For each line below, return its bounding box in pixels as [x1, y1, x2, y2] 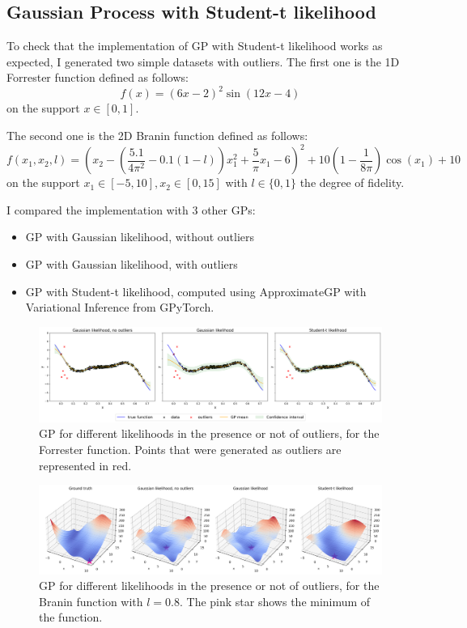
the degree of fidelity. [299, 174, 405, 191]
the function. [39, 609, 103, 626]
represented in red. [39, 456, 132, 473]
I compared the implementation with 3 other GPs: [6, 201, 256, 218]
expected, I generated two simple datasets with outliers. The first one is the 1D [6, 53, 400, 70]
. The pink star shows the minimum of [180, 592, 371, 609]
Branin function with [39, 592, 143, 609]
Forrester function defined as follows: [6, 69, 189, 86]
